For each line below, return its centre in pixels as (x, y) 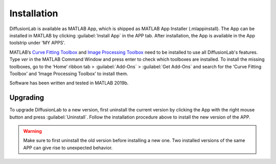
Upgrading (27, 98)
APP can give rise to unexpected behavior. (68, 148)
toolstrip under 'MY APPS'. (38, 43)
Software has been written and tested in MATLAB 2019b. (69, 83)
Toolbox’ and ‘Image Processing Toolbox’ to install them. (69, 74)
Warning (32, 131)
